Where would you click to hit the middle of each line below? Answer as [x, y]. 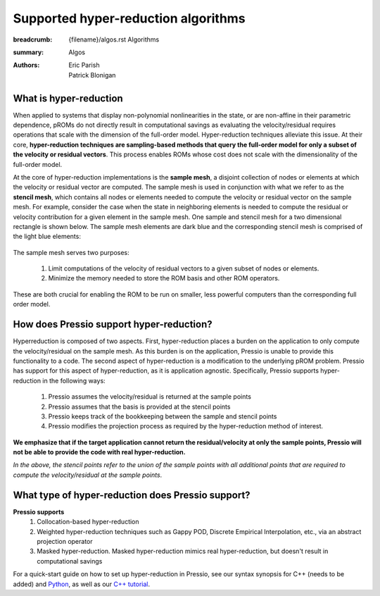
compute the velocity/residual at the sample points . [88, 475]
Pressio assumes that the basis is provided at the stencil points [139, 406]
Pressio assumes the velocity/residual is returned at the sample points [150, 397]
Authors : [26, 65]
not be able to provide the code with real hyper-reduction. [99, 452]
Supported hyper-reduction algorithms [129, 18]
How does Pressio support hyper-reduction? [113, 324]
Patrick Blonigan [92, 75]
